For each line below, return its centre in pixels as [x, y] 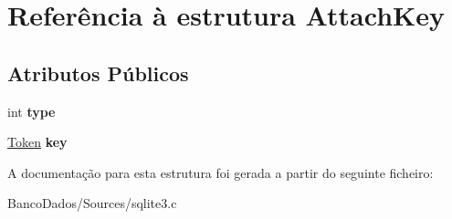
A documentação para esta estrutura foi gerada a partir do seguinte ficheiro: [221, 172]
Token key [37, 142]
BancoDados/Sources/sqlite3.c [92, 203]
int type [32, 111]
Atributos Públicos [98, 73]
